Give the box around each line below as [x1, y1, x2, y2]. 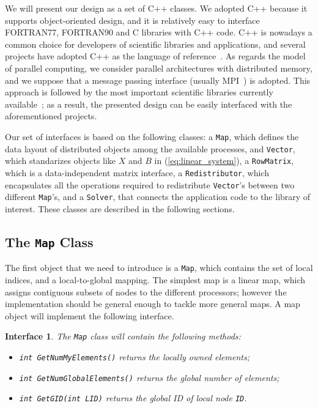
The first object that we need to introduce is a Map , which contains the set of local [5, 261, 313, 274]
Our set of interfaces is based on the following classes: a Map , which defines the [5, 130, 299, 143]
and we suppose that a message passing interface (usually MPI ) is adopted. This [5, 73, 311, 86]
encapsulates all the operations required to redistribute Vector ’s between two [5, 178, 295, 191]
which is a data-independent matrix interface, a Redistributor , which [5, 166, 269, 179]
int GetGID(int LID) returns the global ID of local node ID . [19, 391, 247, 404]
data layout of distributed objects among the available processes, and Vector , [5, 142, 295, 155]
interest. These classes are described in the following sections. [5, 202, 235, 215]
